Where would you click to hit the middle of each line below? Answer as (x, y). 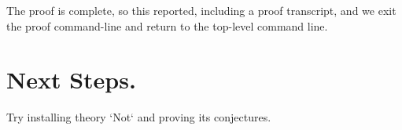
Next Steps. (71, 79)
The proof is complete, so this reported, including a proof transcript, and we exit (201, 10)
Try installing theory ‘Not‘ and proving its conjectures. (139, 117)
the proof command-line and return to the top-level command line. (167, 25)
